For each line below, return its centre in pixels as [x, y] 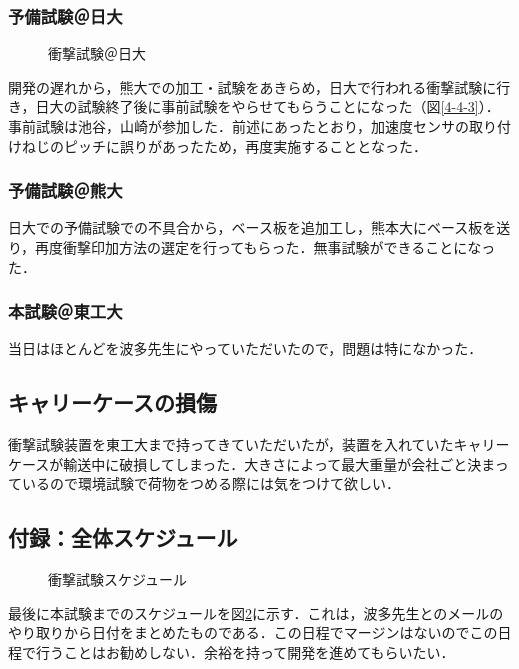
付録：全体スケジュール [123, 537]
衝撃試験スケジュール [118, 579]
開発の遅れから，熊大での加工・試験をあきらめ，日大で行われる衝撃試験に [252, 86]
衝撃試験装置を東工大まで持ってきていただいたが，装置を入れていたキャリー [259, 444]
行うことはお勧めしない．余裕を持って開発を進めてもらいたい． [245, 651]
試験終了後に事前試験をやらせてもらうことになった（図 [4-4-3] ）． [288, 106]
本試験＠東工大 [65, 311]
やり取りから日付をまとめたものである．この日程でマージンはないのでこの [253, 632]
